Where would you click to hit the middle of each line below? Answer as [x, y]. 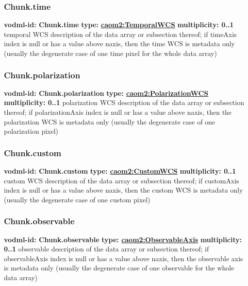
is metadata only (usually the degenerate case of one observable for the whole [119, 268]
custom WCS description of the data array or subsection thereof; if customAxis [122, 180]
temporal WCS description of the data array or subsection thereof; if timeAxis [120, 34]
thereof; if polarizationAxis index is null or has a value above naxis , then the [118, 112]
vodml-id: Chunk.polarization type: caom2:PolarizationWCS [106, 93]
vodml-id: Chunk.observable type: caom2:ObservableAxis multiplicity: [123, 239]
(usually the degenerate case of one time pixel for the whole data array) [110, 53]
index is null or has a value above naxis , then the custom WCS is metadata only [124, 190]
